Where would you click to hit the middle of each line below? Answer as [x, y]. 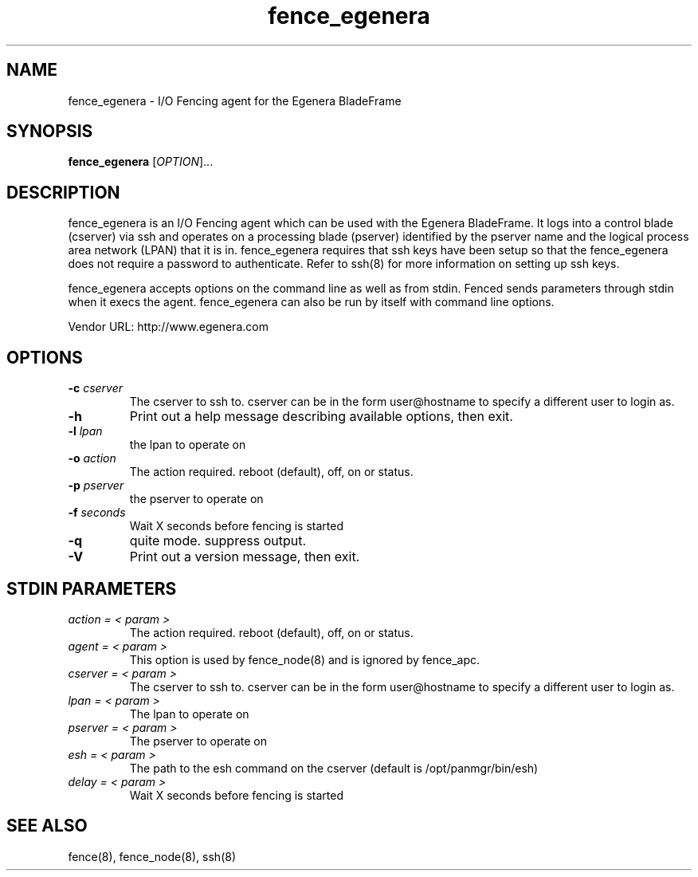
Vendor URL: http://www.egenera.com [168, 327]
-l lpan [85, 431]
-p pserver [96, 486]
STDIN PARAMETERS [92, 588]
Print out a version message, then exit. [245, 557]
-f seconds [97, 513]
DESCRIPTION [63, 192]
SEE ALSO [47, 826]
